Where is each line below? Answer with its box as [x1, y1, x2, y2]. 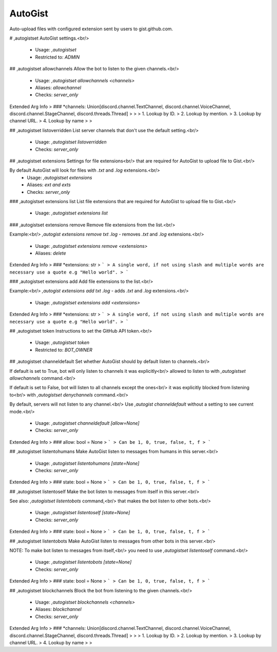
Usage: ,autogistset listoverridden [35, 139, 107, 145]
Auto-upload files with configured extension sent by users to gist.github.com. [9, 26, 173, 32]
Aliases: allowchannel [35, 84, 82, 90]
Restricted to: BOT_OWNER [35, 347, 92, 353]
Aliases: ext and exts [27, 182, 71, 188]
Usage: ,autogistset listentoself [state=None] [35, 510, 130, 516]
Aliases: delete [35, 250, 66, 256]
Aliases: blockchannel [35, 606, 82, 612]
